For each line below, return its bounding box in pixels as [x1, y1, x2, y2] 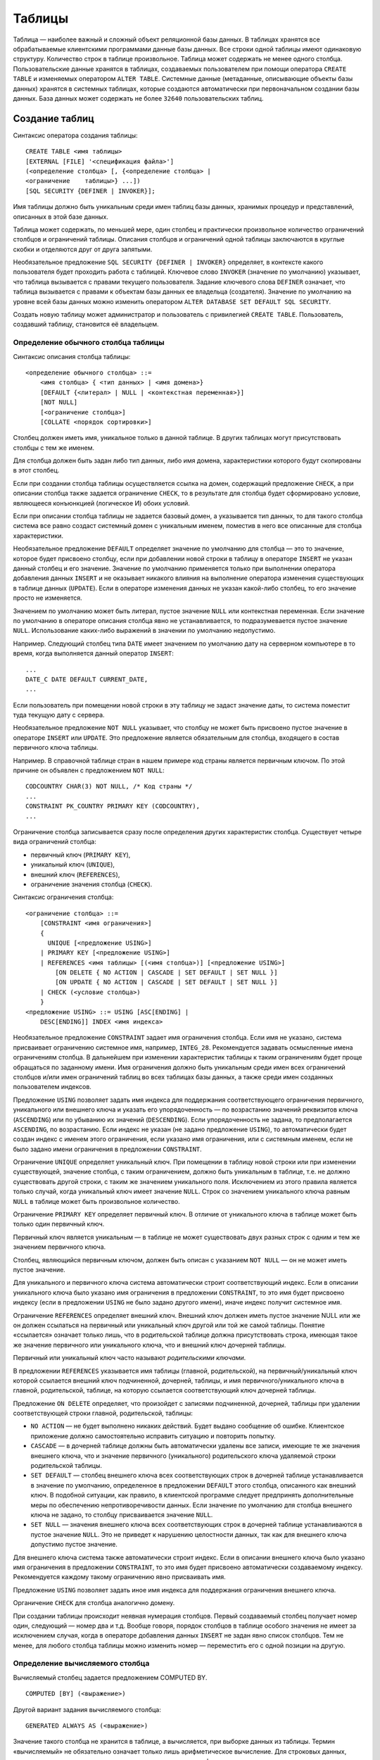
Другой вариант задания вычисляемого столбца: [13, 1705, 161, 1714]
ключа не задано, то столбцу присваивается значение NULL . [30, 1510, 213, 1519]
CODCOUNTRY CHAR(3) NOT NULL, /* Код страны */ [25, 782, 193, 791]
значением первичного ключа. [13, 1243, 106, 1251]
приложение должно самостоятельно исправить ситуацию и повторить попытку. [30, 1431, 276, 1440]
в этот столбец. [13, 466, 60, 474]
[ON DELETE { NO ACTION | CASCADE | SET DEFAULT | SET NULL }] [55, 969, 278, 976]
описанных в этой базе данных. [13, 212, 109, 221]
